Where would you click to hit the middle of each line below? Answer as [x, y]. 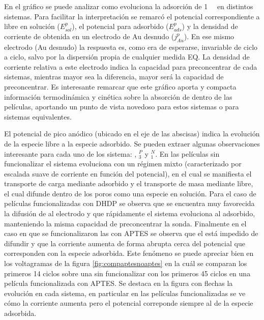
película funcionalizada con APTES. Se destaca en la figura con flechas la [119, 283]
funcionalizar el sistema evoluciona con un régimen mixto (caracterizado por [123, 164]
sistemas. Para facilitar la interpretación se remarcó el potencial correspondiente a [132, 16]
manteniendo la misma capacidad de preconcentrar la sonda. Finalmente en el [125, 223]
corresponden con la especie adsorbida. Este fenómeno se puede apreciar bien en [129, 253]
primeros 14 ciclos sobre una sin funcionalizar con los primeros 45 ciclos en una [127, 273]
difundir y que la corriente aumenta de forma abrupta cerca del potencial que [125, 243]
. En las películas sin [187, 153]
